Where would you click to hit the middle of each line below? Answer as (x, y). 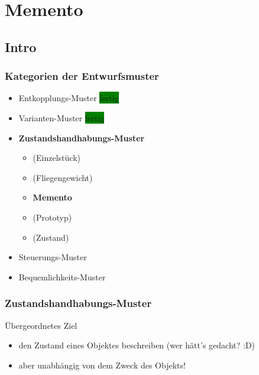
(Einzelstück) (56, 158)
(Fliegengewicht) (63, 177)
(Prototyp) (52, 217)
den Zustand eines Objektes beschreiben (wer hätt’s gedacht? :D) (137, 345)
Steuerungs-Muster (53, 257)
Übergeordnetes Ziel (41, 325)
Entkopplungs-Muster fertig (69, 98)
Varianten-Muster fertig (61, 117)
